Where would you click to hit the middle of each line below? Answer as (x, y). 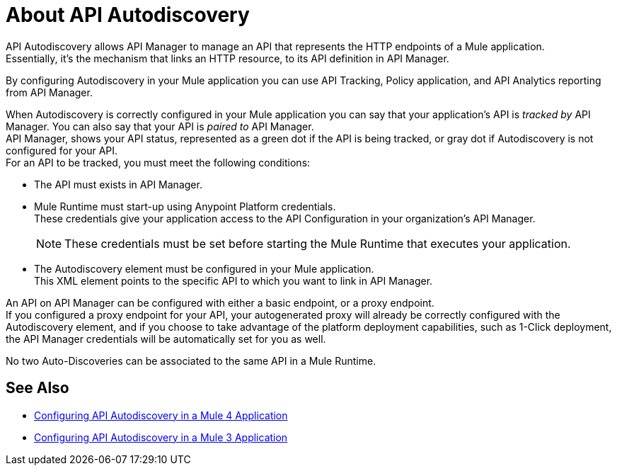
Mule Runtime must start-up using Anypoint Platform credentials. (185, 206)
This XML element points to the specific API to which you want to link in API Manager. (233, 280)
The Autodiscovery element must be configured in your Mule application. (204, 268)
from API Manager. (49, 92)
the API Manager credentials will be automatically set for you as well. (166, 339)
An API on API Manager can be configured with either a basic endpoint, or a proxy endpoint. (220, 302)
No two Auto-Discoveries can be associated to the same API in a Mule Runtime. (191, 361)
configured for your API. (62, 150)
